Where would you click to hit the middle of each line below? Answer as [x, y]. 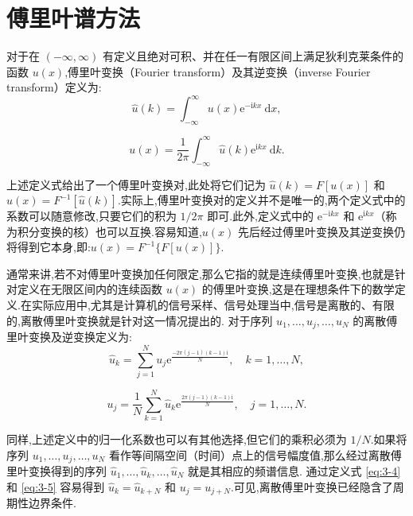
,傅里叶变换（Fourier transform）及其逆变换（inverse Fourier [218, 71]
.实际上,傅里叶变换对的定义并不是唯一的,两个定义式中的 [261, 200]
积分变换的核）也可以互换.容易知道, [109, 231]
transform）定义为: [54, 87]
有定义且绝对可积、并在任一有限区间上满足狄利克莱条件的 [253, 56]
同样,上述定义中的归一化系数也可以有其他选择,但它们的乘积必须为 [177, 438]
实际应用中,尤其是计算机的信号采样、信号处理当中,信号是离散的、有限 [213, 305]
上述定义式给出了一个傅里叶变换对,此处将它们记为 [136, 184]
